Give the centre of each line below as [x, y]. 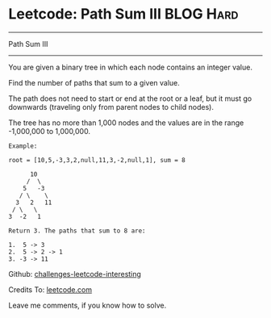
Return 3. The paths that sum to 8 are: [77, 231]
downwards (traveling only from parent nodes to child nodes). [111, 107]
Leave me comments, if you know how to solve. [88, 305]
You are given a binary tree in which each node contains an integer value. [130, 67]
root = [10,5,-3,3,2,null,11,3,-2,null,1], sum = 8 [97, 160]
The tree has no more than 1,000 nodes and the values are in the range [126, 123]
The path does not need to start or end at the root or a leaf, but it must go [130, 98]
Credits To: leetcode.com [50, 289]
